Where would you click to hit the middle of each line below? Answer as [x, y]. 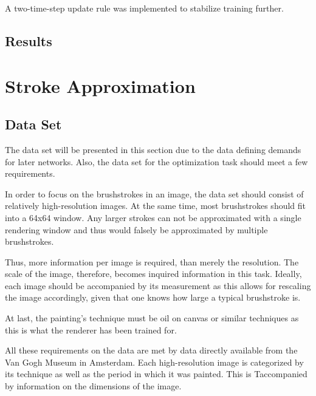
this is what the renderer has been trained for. [91, 329]
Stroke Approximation [100, 85]
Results [29, 40]
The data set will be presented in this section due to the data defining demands [153, 149]
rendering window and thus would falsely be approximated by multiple [136, 229]
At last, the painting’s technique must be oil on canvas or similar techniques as [152, 318]
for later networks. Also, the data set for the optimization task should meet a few [156, 161]
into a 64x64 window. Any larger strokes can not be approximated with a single [153, 217]
